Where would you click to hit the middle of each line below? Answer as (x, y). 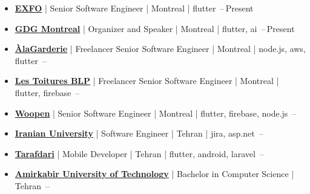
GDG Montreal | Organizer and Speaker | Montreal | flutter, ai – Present (155, 28)
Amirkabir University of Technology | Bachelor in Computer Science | (154, 174)
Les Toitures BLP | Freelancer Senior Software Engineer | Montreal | (147, 81)
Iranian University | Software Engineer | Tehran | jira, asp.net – (139, 133)
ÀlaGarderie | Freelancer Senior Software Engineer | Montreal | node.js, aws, (160, 49)
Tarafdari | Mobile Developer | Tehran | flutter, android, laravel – (139, 153)
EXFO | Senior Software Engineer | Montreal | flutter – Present (134, 8)
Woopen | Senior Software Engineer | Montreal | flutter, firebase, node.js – (156, 113)
